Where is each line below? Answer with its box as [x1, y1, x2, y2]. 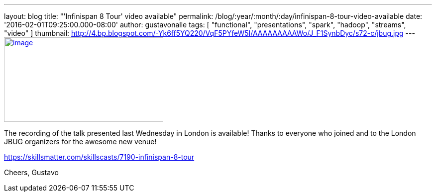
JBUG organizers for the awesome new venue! [4, 137, 157, 146]
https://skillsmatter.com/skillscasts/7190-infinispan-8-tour [4, 153, 195, 161]
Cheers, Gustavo [4, 168, 59, 177]
